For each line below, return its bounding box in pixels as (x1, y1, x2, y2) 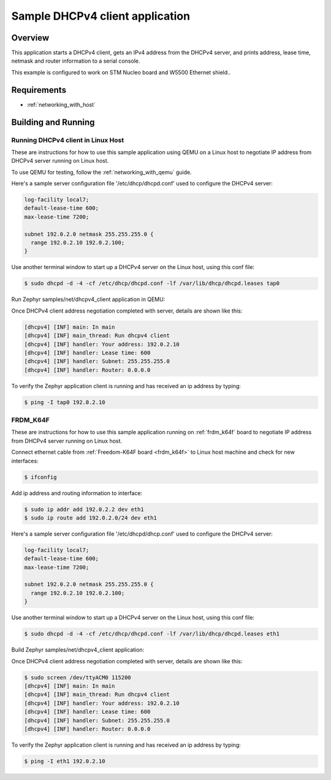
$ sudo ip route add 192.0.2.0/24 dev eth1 (24, 514, 158, 521)
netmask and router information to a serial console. (11, 57, 140, 64)
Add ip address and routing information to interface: (11, 489, 143, 497)
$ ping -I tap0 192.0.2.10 (24, 399, 105, 405)
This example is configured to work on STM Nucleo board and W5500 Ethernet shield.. (11, 68, 231, 76)
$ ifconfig (24, 474, 57, 480)
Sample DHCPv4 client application (11, 9, 190, 23)
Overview (11, 33, 50, 43)
